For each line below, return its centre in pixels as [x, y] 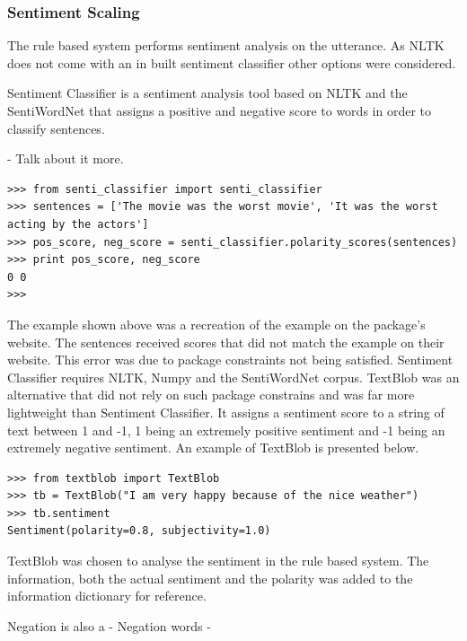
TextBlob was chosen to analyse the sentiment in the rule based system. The [218, 561]
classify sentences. [56, 128]
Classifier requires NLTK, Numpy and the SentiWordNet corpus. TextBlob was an [233, 377]
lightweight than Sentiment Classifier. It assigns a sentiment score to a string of [226, 412]
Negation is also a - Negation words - [109, 625]
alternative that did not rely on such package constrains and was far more [211, 395]
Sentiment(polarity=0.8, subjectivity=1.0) [139, 531]
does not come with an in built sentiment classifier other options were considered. [232, 62]
